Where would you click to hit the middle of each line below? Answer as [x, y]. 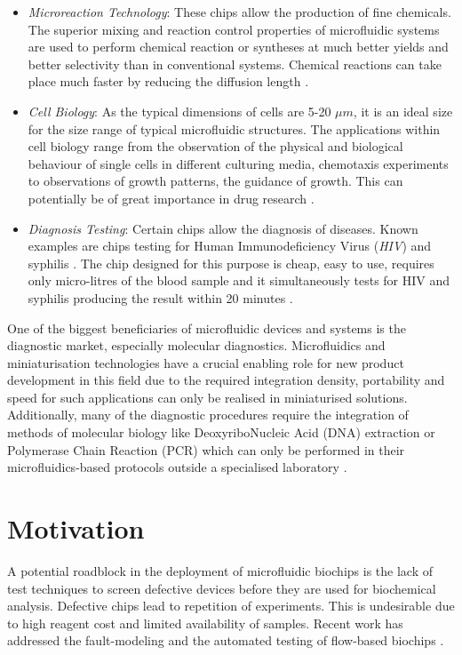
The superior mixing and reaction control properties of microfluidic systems [234, 29]
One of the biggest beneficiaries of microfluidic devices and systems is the [207, 327]
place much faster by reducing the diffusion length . [168, 81]
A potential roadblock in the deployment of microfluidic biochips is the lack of [220, 570]
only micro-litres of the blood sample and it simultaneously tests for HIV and [239, 280]
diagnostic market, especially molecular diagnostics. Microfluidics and [196, 345]
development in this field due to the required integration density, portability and [226, 380]
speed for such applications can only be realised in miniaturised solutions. [207, 397]
